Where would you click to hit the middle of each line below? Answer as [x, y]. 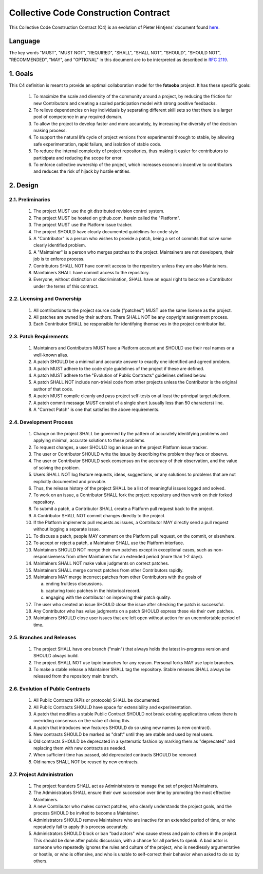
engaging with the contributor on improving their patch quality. [108, 597]
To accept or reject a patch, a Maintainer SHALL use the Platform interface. [109, 543]
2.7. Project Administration [41, 774]
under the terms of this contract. [66, 286]
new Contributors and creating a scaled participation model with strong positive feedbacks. [125, 103]
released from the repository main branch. [76, 676]
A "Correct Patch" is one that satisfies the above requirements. [96, 409]
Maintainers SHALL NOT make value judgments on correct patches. [101, 563]
